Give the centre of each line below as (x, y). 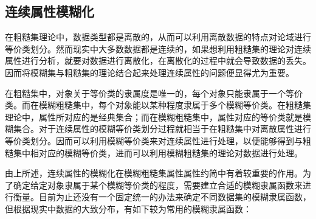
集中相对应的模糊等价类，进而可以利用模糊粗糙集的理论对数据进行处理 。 (158, 152)
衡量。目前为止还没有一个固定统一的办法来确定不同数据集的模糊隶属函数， (162, 197)
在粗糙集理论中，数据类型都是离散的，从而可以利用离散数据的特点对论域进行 (158, 37)
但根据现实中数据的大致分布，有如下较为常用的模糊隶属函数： (128, 208)
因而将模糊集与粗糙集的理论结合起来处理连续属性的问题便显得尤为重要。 (149, 72)
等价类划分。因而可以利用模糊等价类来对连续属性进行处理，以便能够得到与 (154, 140)
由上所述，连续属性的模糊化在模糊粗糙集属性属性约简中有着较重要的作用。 (154, 173)
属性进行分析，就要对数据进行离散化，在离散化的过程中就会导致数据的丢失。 (158, 61)
